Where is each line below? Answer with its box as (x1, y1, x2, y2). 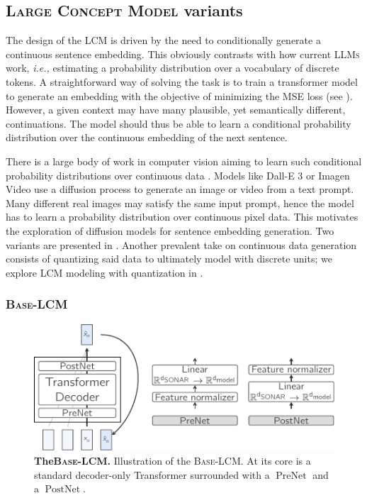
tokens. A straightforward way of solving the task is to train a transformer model (6, 74, 358, 89)
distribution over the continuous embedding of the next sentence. (6, 130, 288, 145)
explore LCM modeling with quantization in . (6, 265, 203, 280)
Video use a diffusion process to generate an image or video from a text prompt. (6, 182, 354, 197)
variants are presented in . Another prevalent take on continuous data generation (6, 237, 357, 252)
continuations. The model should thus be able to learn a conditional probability (6, 116, 351, 131)
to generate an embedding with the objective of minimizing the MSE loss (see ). (6, 88, 353, 103)
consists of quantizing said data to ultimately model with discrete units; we (6, 251, 332, 266)
